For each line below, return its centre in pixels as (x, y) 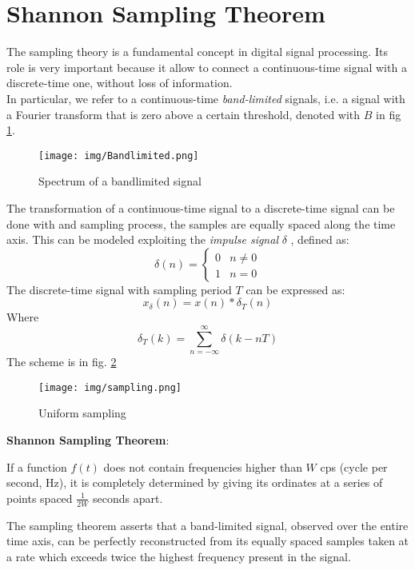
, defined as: (320, 239)
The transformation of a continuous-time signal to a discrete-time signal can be (201, 207)
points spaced (40, 498)
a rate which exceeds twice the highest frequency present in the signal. (179, 556)
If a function (37, 466)
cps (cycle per (354, 466)
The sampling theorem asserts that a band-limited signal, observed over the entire (207, 525)
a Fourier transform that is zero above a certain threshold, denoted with (184, 114)
